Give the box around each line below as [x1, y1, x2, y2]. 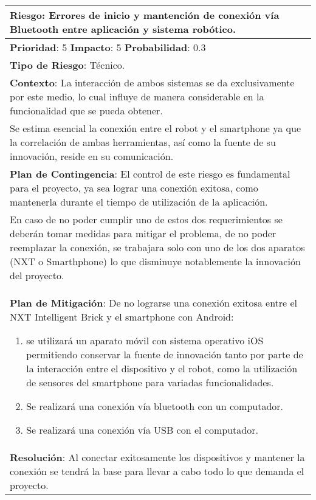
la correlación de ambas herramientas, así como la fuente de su [10, 135, 276, 149]
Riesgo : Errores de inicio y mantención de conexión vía [10, 8, 280, 22]
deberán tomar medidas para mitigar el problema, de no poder [10, 226, 276, 240]
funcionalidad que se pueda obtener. [10, 103, 163, 117]
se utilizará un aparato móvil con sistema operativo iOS [26, 333, 264, 347]
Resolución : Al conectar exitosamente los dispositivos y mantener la [10, 450, 305, 464]
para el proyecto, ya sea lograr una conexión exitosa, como [10, 181, 258, 195]
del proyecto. [10, 268, 64, 282]
